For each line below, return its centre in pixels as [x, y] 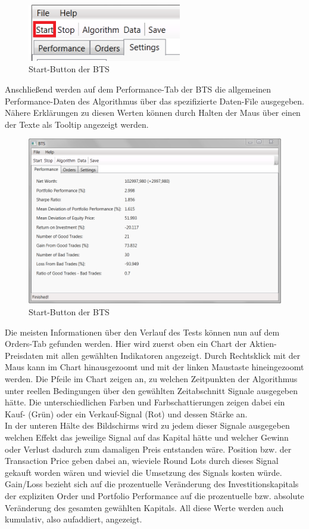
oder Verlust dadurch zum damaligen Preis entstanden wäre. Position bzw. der [148, 449]
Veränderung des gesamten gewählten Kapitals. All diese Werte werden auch [144, 507]
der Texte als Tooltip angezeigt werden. [77, 124]
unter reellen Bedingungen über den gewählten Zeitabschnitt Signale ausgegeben [152, 390]
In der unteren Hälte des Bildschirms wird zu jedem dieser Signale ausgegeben [147, 425]
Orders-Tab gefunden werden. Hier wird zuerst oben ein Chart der [126, 344]
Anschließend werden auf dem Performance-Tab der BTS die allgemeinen [138, 89]
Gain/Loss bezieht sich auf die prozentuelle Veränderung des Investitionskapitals [152, 484]
